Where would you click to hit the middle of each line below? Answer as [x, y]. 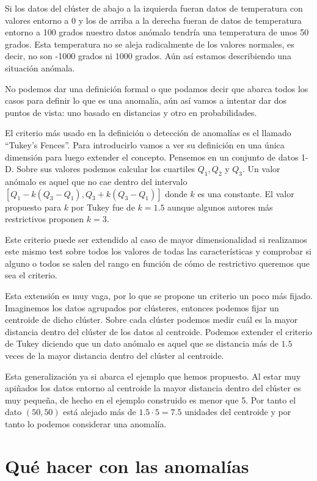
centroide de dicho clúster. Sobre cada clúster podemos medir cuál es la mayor [151, 320]
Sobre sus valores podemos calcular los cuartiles [106, 169]
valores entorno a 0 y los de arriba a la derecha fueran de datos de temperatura [153, 20]
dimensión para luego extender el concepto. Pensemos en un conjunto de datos [152, 157]
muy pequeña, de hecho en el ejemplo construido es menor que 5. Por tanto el [151, 400]
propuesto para [33, 207]
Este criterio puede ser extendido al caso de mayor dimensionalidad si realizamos [156, 239]
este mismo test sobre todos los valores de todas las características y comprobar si [158, 251]
